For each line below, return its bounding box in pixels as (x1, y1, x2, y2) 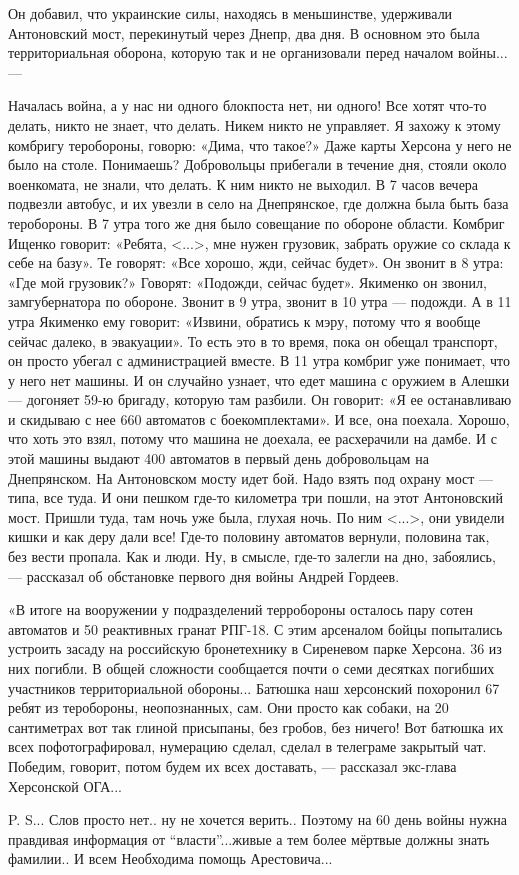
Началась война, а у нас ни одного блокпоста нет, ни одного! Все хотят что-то (8, 95, 487, 116)
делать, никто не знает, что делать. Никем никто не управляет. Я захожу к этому (8, 114, 501, 135)
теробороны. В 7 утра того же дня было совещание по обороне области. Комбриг (8, 212, 505, 233)
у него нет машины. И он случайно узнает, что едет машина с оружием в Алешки (8, 369, 510, 390)
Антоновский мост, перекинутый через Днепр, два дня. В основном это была (8, 22, 480, 43)
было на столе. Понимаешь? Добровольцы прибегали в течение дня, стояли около (8, 154, 507, 175)
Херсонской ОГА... (8, 775, 122, 796)
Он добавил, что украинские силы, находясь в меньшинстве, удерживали (8, 3, 453, 23)
